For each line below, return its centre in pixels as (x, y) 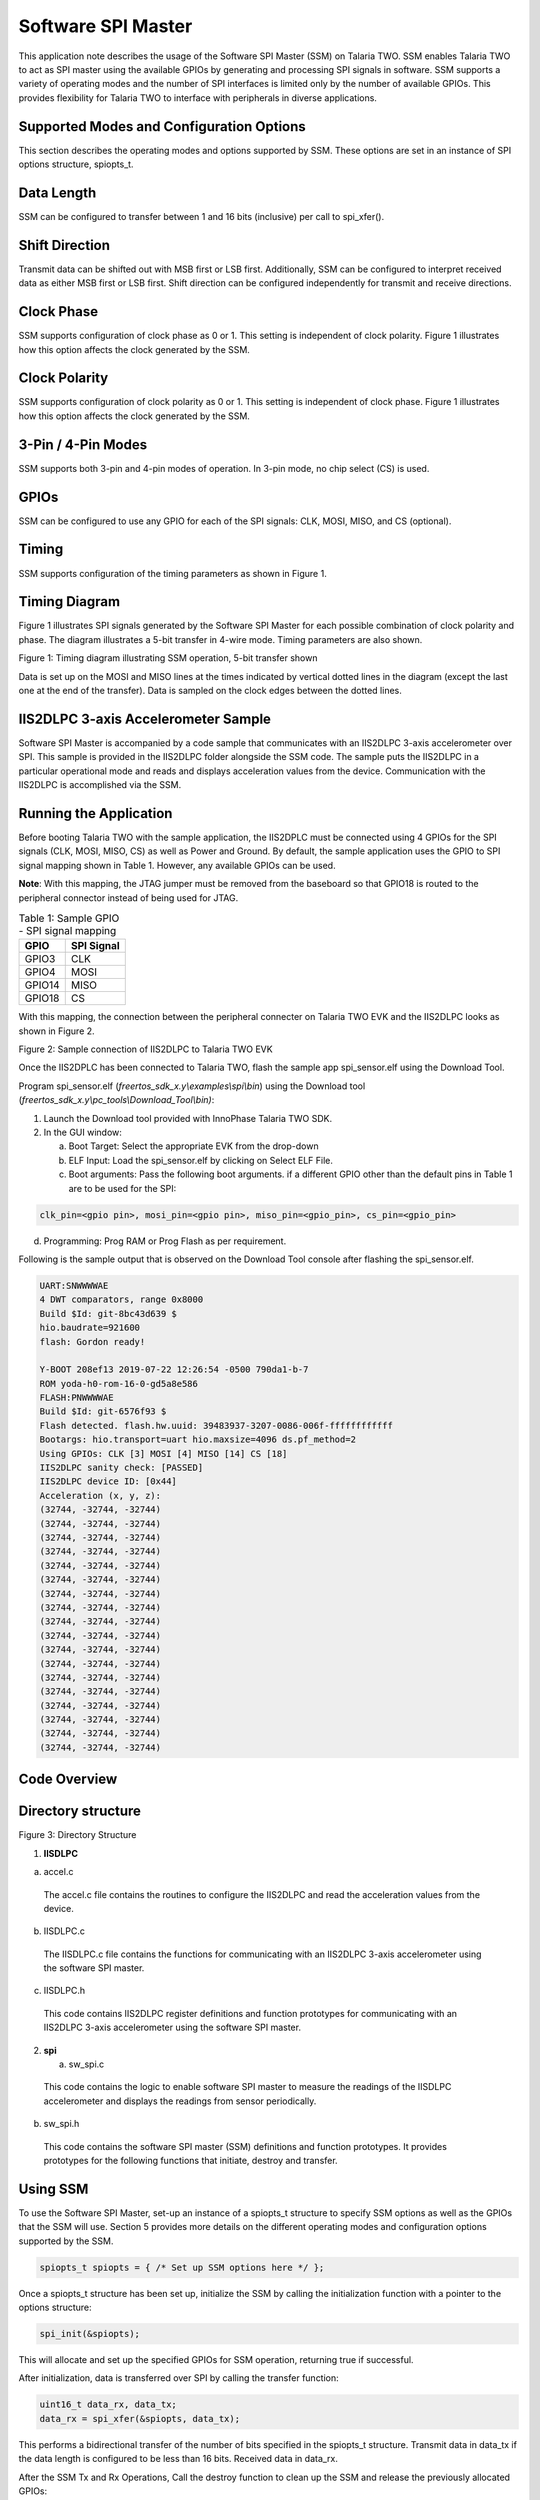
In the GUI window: (82, 1132)
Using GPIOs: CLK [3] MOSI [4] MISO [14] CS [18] (163, 1453)
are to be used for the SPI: (122, 1188)
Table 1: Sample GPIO (69, 918)
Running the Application (95, 813)
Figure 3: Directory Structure (77, 1835)
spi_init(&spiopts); (89, 2334)
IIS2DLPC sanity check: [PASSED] (121, 1468)
